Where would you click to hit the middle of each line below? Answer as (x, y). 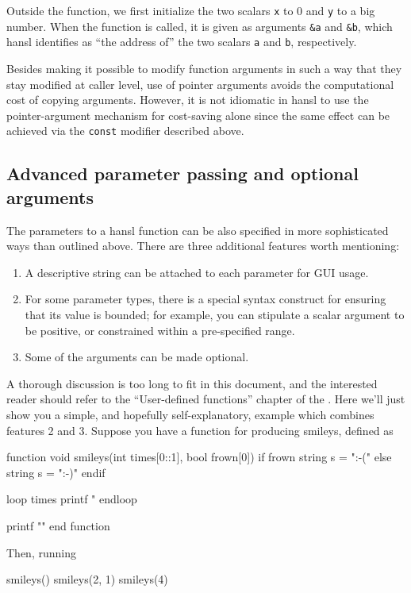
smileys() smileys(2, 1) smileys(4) (87, 579)
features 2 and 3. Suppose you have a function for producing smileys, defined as (200, 430)
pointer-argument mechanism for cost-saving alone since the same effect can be (198, 115)
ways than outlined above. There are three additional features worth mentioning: (203, 246)
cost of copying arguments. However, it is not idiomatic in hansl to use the (188, 100)
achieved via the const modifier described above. (125, 131)
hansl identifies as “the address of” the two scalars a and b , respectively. (182, 42)
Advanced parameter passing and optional (182, 173)
